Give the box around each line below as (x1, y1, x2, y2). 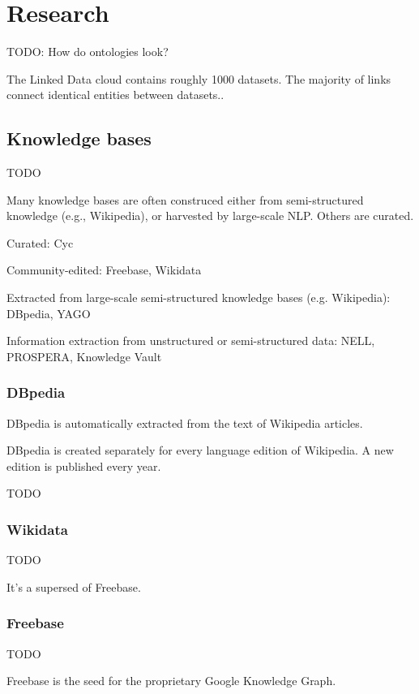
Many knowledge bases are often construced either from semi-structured (6, 191, 364, 208)
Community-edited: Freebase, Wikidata (6, 261, 202, 278)
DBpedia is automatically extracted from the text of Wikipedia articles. (6, 414, 363, 431)
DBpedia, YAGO (6, 304, 91, 321)
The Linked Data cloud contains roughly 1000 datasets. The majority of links (6, 70, 391, 87)
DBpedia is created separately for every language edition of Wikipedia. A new (6, 442, 394, 459)
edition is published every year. (6, 457, 161, 474)
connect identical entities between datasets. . (6, 86, 224, 103)
